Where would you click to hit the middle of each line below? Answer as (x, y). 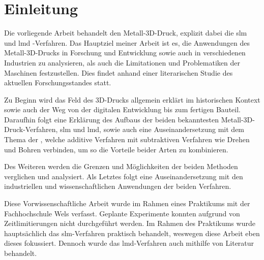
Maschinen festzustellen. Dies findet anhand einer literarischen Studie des (119, 72)
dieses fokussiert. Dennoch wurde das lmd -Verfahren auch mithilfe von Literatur (129, 243)
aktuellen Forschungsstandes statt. (58, 83)
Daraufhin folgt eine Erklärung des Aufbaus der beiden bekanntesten (112, 119)
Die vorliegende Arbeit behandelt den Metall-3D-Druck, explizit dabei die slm (126, 33)
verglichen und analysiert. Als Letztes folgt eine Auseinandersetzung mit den (124, 176)
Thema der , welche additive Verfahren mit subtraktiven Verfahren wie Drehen (127, 139)
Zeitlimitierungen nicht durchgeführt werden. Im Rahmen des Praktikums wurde (130, 223)
